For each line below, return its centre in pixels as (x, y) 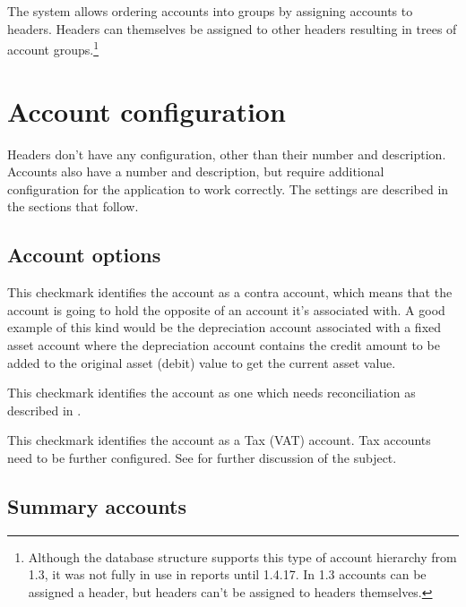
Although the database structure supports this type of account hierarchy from (242, 556)
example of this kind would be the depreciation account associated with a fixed (224, 327)
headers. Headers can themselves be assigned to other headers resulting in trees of (232, 28)
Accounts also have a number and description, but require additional (196, 171)
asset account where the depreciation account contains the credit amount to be (224, 344)
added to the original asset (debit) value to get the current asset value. (202, 362)
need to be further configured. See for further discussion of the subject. (202, 457)
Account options (84, 255)
